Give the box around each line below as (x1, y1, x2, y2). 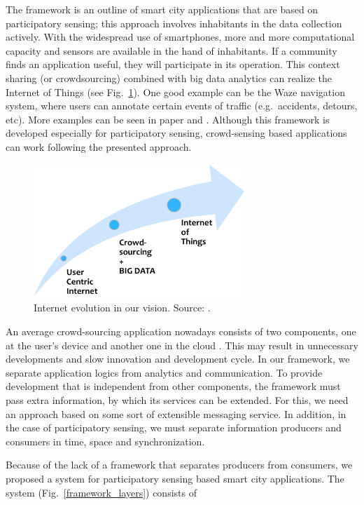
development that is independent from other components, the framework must (6, 379, 341, 393)
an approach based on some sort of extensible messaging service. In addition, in (6, 406, 346, 421)
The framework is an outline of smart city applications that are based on (6, 2, 318, 16)
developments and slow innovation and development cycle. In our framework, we (6, 351, 350, 366)
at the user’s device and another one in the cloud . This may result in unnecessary (6, 337, 358, 352)
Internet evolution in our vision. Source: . (34, 300, 211, 315)
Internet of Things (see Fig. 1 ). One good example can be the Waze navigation (6, 84, 345, 99)
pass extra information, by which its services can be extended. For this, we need (6, 393, 349, 408)
